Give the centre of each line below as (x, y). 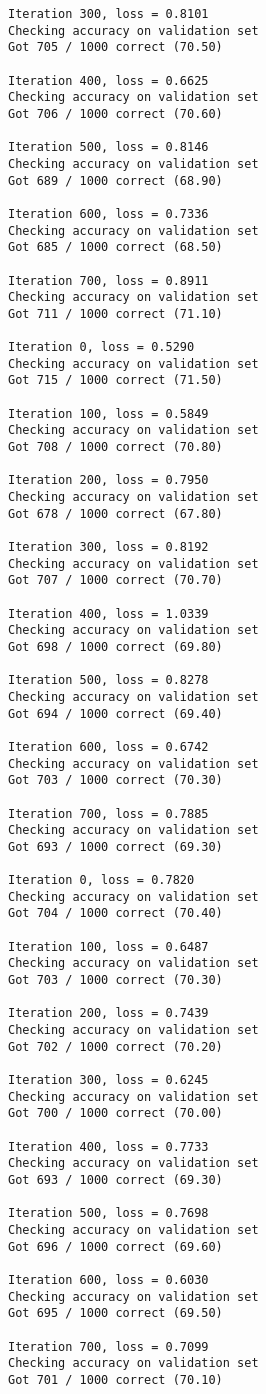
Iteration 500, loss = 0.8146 (108, 147)
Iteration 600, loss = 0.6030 (108, 1279)
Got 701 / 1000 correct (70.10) (115, 1379)
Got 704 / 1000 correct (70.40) (115, 913)
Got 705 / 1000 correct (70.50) (115, 47)
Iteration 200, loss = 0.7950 (108, 480)
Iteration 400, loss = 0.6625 (108, 80)
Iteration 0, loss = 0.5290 (101, 347)
